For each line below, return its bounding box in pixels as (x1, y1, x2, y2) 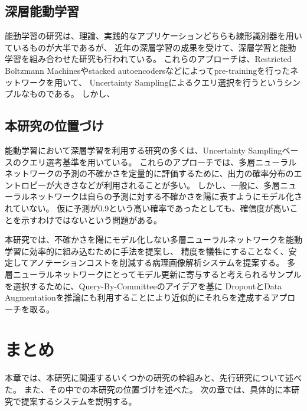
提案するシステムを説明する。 (21, 394, 137, 407)
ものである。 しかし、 (29, 87, 115, 100)
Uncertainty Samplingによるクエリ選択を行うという (89, 76, 284, 88)
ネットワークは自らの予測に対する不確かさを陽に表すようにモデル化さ (29, 190, 302, 203)
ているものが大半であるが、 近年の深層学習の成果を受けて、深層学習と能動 (5, 41, 296, 53)
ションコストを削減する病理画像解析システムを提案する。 (61, 256, 285, 269)
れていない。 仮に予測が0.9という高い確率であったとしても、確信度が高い (5, 201, 290, 214)
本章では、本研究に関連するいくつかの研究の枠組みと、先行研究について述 (5, 371, 294, 384)
